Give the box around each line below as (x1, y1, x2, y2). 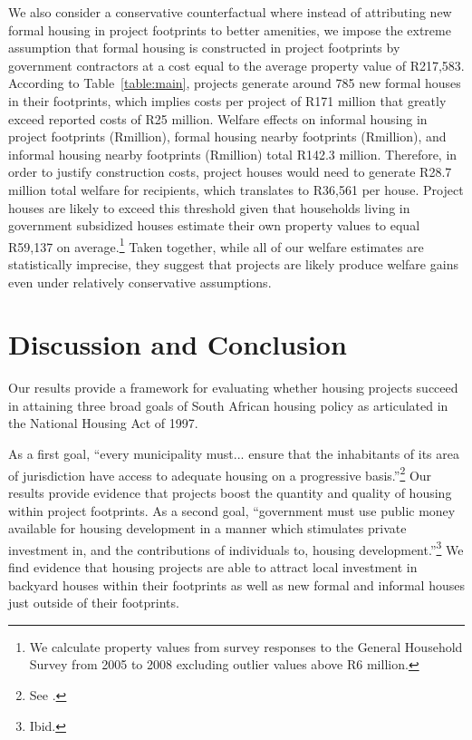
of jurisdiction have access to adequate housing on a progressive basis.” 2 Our (8, 462, 432, 484)
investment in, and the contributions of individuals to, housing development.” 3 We (8, 537, 464, 559)
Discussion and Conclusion (8, 326, 347, 363)
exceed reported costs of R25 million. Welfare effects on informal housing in (8, 109, 428, 128)
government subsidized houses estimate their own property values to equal (8, 216, 420, 235)
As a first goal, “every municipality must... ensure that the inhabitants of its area (8, 444, 460, 463)
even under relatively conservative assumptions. (8, 272, 272, 291)
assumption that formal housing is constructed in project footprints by (8, 38, 400, 57)
